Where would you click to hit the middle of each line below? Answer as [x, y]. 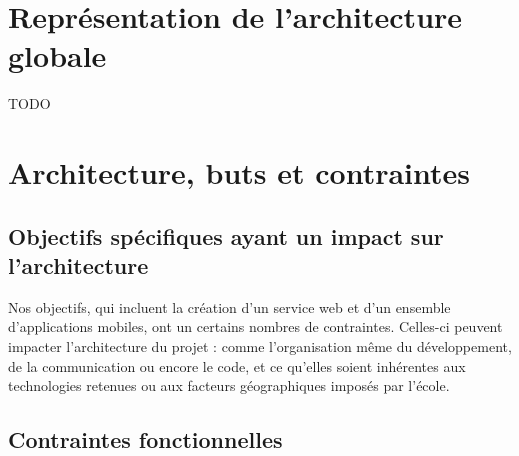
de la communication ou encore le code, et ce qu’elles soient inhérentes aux [237, 365]
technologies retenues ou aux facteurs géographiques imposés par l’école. [229, 385]
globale [57, 55]
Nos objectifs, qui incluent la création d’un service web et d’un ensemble [229, 306]
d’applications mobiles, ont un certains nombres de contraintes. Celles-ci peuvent [255, 326]
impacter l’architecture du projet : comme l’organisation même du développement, [260, 346]
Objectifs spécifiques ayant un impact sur [226, 235]
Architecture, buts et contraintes [239, 172]
